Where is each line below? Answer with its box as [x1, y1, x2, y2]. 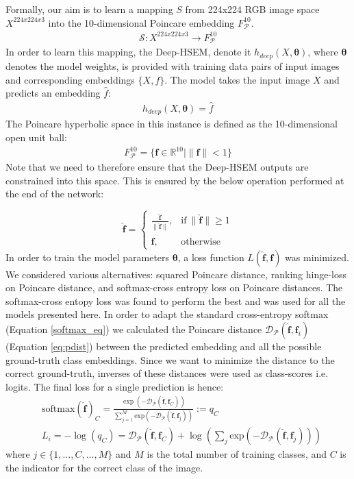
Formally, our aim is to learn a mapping [5, 2, 173, 16]
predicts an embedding [5, 86, 101, 100]
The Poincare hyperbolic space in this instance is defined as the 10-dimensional [5, 116, 338, 131]
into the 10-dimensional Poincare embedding [48, 15, 235, 29]
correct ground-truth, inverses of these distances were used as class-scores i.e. [5, 366, 329, 380]
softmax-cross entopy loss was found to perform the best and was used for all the [5, 293, 346, 308]
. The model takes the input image [164, 72, 310, 86]
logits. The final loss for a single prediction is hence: [5, 379, 224, 393]
